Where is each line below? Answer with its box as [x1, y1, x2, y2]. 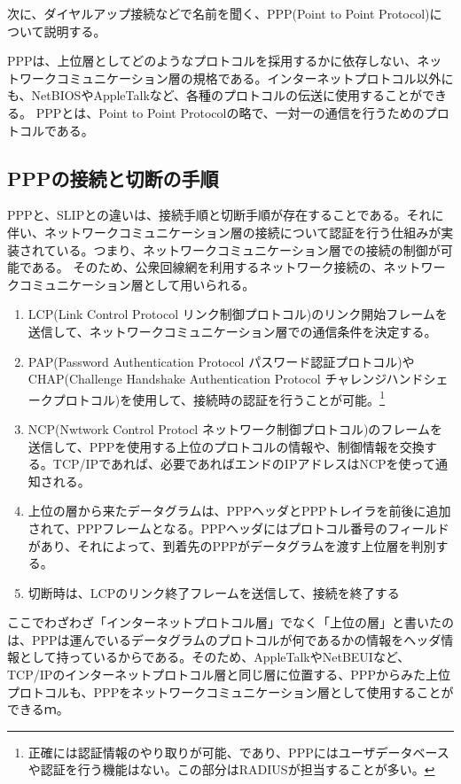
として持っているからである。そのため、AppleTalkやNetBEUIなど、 [19, 648, 410, 666]
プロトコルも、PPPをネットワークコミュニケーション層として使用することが [7, 682, 454, 701]
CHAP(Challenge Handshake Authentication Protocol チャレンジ [27, 369, 387, 388]
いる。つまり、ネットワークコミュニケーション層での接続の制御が [56, 240, 441, 259]
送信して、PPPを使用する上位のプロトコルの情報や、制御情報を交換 [27, 437, 425, 455]
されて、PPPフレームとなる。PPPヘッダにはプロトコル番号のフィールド [27, 518, 449, 537]
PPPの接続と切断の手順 [7, 164, 219, 191]
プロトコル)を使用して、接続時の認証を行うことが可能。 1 [52, 387, 385, 408]
